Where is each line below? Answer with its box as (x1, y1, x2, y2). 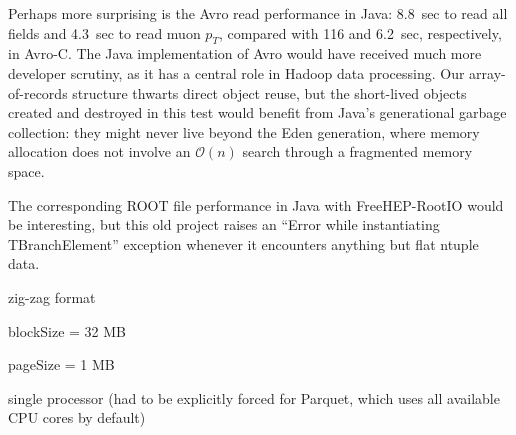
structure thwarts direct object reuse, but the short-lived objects (72, 82, 467, 103)
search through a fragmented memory (242, 141, 473, 162)
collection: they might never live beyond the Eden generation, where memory (8, 121, 480, 142)
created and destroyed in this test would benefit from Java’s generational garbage (8, 102, 507, 123)
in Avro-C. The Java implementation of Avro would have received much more (8, 43, 482, 64)
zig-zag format (8, 286, 96, 307)
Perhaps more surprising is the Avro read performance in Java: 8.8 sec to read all (8, 3, 508, 23)
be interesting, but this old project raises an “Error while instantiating (8, 214, 440, 235)
